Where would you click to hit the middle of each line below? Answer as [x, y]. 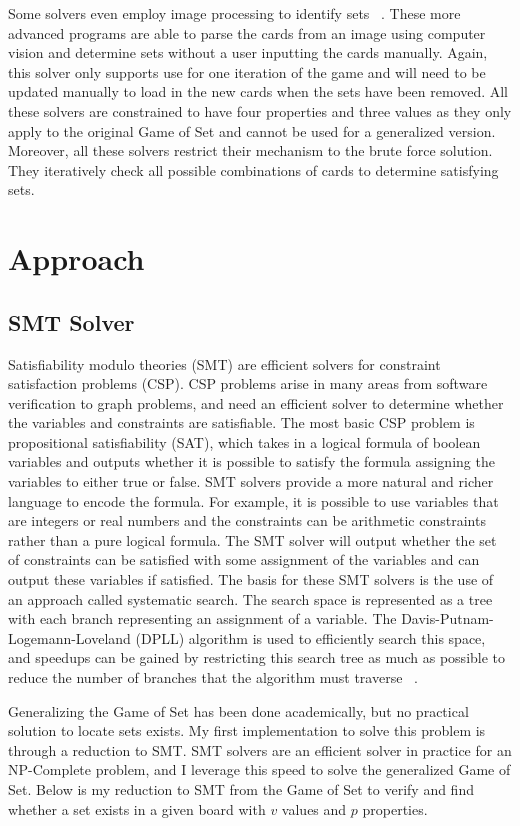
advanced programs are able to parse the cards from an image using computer [247, 32]
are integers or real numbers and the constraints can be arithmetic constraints [247, 520]
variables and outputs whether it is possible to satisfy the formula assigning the [251, 461]
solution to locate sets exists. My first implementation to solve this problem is [247, 730]
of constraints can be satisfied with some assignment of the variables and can [244, 559]
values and [314, 808]
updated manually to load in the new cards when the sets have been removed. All [258, 91]
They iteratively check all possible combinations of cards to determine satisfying [253, 169]
